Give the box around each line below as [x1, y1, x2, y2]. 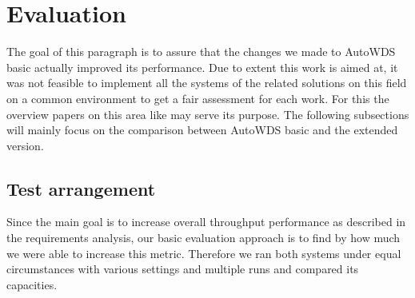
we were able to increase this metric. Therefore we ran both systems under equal [6, 244, 401, 261]
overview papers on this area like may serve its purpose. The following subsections [6, 105, 409, 122]
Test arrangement [6, 176, 156, 201]
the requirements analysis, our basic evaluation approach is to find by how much [6, 229, 401, 246]
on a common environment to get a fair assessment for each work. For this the [6, 89, 389, 106]
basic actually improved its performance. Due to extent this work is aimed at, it [6, 58, 398, 75]
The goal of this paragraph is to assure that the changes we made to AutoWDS [6, 43, 396, 60]
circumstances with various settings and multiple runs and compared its [6, 260, 359, 277]
